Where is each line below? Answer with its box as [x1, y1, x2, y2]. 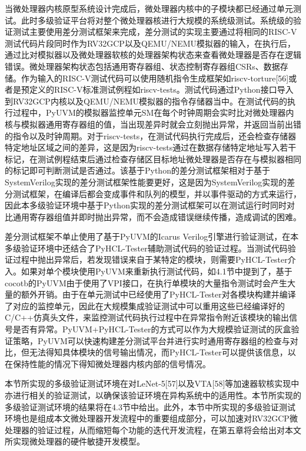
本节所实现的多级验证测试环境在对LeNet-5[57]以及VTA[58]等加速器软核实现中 [5, 377, 300, 390]
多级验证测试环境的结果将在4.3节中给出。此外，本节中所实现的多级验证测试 [5, 400, 295, 413]
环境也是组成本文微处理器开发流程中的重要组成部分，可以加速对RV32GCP [5, 412, 290, 424]
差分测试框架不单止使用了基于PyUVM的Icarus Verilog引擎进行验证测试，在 [5, 230, 291, 243]
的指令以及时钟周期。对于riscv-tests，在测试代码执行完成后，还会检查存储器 [5, 129, 297, 142]
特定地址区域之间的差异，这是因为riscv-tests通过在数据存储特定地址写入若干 [5, 141, 297, 153]
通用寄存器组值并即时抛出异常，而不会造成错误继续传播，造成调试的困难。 [12, 210, 301, 223]
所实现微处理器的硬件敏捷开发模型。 [5, 435, 145, 447]
